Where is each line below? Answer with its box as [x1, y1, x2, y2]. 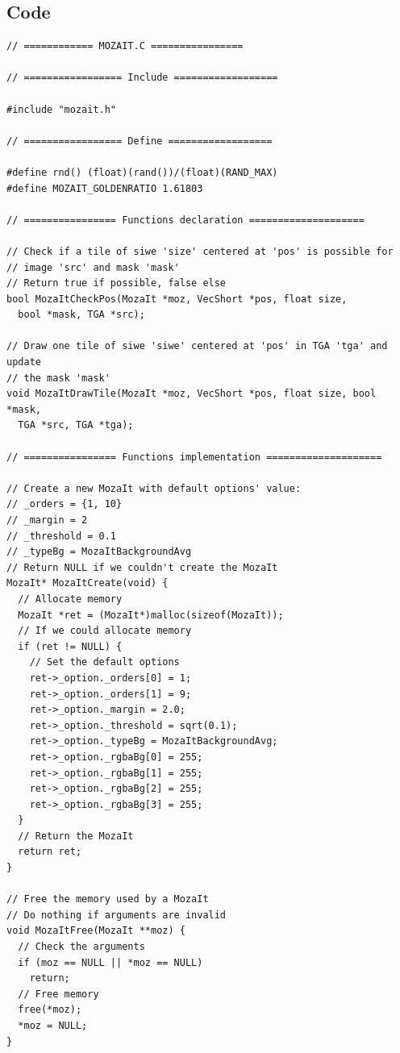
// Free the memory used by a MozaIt [6, 893, 209, 905]
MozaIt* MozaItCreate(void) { [6, 577, 169, 589]
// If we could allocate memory [18, 625, 192, 637]
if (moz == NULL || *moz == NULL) [18, 956, 203, 968]
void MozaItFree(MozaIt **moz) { [6, 925, 185, 937]
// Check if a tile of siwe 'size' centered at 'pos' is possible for [6, 245, 394, 257]
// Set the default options [29, 656, 180, 668]
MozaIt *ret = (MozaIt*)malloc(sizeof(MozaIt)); [18, 609, 284, 621]
